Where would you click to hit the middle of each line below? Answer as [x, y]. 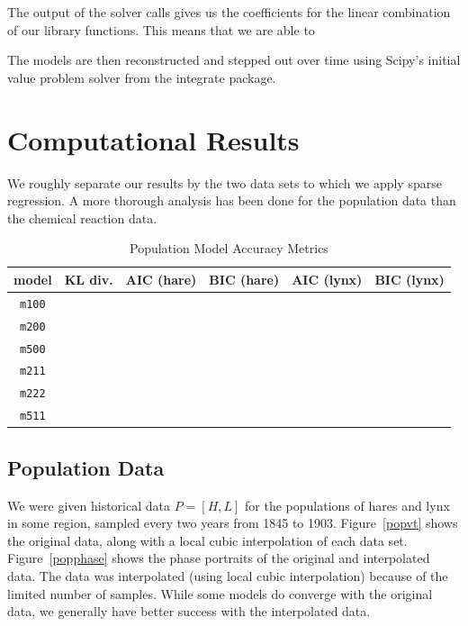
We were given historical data [89, 505]
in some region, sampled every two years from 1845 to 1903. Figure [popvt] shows [233, 523]
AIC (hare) [161, 279]
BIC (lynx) [409, 279]
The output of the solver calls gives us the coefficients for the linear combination [229, 12]
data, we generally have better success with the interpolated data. [189, 611]
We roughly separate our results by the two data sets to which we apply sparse [225, 182]
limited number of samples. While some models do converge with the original [220, 593]
